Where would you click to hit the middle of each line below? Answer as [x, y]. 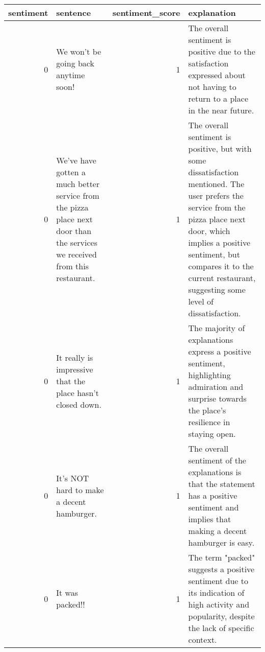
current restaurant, [222, 278]
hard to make [80, 490]
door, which [209, 231]
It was [67, 592]
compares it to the [221, 266]
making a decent [218, 531]
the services [77, 242]
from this [72, 266]
